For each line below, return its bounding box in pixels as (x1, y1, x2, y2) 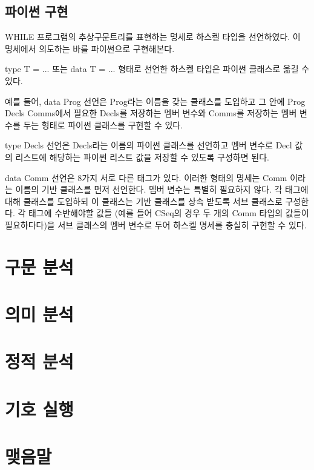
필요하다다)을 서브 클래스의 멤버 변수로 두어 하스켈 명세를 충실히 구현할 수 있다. (5, 218, 307, 231)
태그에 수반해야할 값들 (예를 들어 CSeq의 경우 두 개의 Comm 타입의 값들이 (28, 207, 309, 219)
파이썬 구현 (5, 2, 68, 21)
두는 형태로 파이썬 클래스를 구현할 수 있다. (23, 118, 183, 131)
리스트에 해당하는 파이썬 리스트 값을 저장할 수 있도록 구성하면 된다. (15, 150, 269, 163)
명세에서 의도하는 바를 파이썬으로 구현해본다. (5, 42, 175, 55)
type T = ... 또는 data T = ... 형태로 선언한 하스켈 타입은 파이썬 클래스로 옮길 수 (5, 62, 310, 75)
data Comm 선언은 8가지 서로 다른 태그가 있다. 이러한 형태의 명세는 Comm (5, 171, 287, 184)
